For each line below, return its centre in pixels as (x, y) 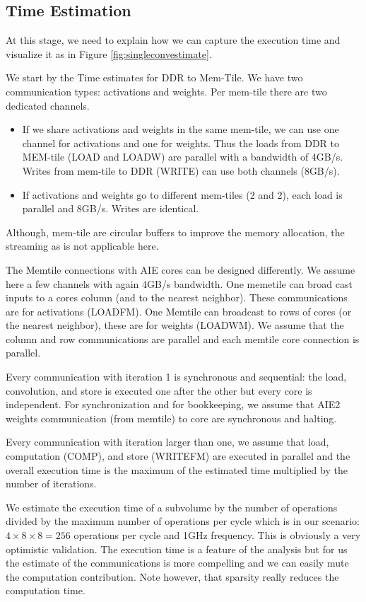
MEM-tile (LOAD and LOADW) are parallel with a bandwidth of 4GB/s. (183, 157)
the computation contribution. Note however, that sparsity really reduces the (172, 576)
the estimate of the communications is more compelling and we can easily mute (177, 563)
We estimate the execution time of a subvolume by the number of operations (172, 507)
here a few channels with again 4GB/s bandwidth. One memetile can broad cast (179, 283)
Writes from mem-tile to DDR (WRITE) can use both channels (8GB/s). (181, 170)
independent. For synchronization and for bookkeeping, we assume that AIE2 (173, 404)
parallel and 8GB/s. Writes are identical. (111, 208)
